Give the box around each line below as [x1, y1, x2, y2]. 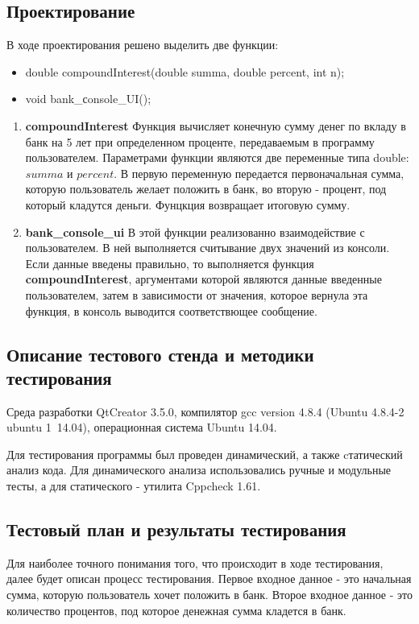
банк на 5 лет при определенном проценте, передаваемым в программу [25, 133, 375, 150]
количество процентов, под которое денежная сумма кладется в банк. [6, 601, 346, 618]
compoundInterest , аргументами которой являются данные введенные [25, 271, 382, 287]
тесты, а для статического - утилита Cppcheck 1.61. [6, 477, 261, 494]
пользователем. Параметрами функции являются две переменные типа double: [25, 149, 409, 166]
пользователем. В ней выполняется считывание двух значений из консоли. [25, 239, 390, 256]
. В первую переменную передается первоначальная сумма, [114, 164, 404, 181]
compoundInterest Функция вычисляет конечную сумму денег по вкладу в [25, 117, 406, 134]
